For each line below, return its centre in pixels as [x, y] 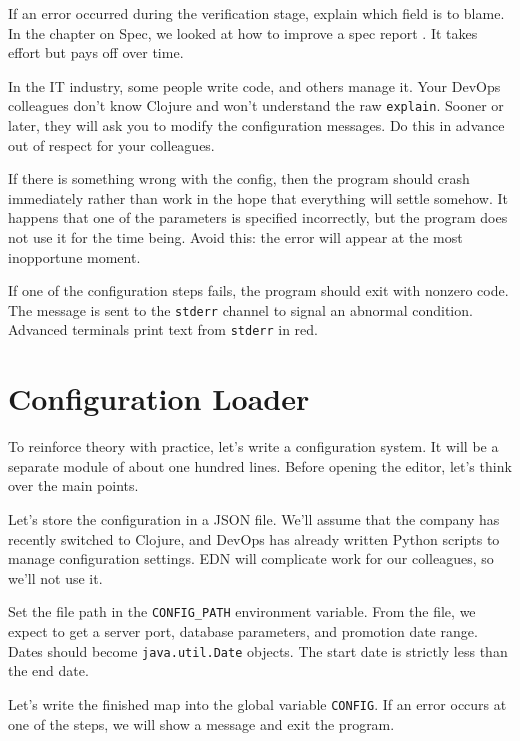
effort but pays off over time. [96, 52]
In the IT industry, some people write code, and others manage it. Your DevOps [254, 85]
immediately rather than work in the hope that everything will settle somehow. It [258, 197]
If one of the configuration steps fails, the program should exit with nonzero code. [258, 290]
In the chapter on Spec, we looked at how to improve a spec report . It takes [243, 32]
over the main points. [73, 485]
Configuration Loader [159, 398]
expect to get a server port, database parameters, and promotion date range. [243, 631]
